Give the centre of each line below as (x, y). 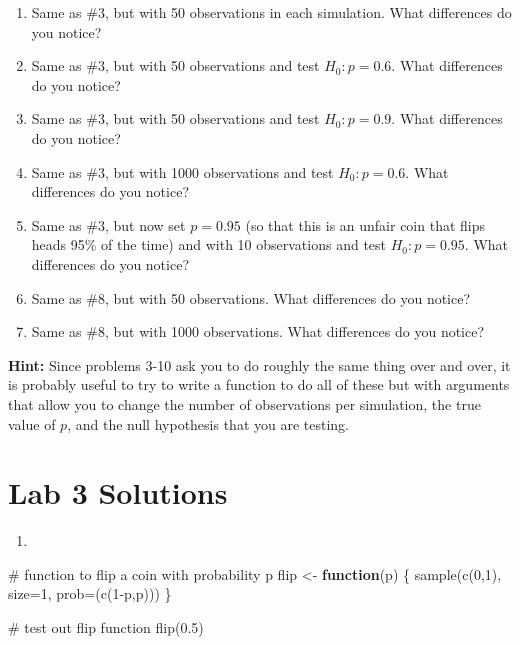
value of (32, 423)
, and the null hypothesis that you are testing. (208, 423)
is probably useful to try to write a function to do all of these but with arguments (259, 384)
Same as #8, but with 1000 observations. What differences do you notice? (258, 331)
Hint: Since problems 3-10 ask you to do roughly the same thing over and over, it (259, 364)
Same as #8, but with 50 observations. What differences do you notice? (251, 297)
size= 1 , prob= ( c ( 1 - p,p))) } (90, 593)
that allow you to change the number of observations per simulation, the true (244, 403)
